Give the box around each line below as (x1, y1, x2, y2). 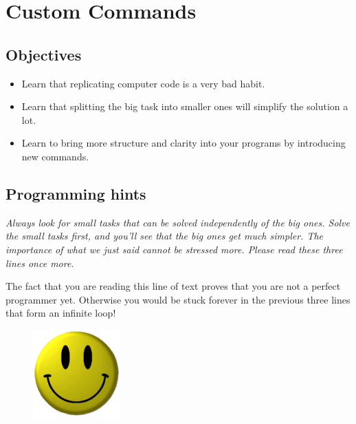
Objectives (5, 43, 82, 65)
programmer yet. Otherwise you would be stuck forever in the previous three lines (5, 292, 351, 306)
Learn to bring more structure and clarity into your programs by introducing (21, 136, 346, 150)
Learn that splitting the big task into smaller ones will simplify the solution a (21, 99, 348, 114)
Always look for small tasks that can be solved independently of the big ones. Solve (5, 215, 351, 229)
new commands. (21, 149, 89, 163)
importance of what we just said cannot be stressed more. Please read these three (5, 242, 343, 256)
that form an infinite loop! (5, 306, 116, 320)
